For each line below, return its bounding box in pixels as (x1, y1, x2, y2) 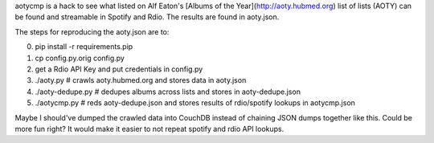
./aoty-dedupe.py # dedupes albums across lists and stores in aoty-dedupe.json (35, 87, 301, 96)
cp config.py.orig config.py (35, 53, 125, 63)
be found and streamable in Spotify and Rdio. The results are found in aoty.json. (14, 12, 280, 22)
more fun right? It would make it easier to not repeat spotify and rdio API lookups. (14, 124, 285, 133)
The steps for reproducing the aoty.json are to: (14, 27, 170, 36)
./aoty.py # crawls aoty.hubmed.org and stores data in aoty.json (35, 76, 247, 85)
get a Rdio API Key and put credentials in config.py (35, 64, 203, 74)
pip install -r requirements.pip (35, 42, 133, 51)
